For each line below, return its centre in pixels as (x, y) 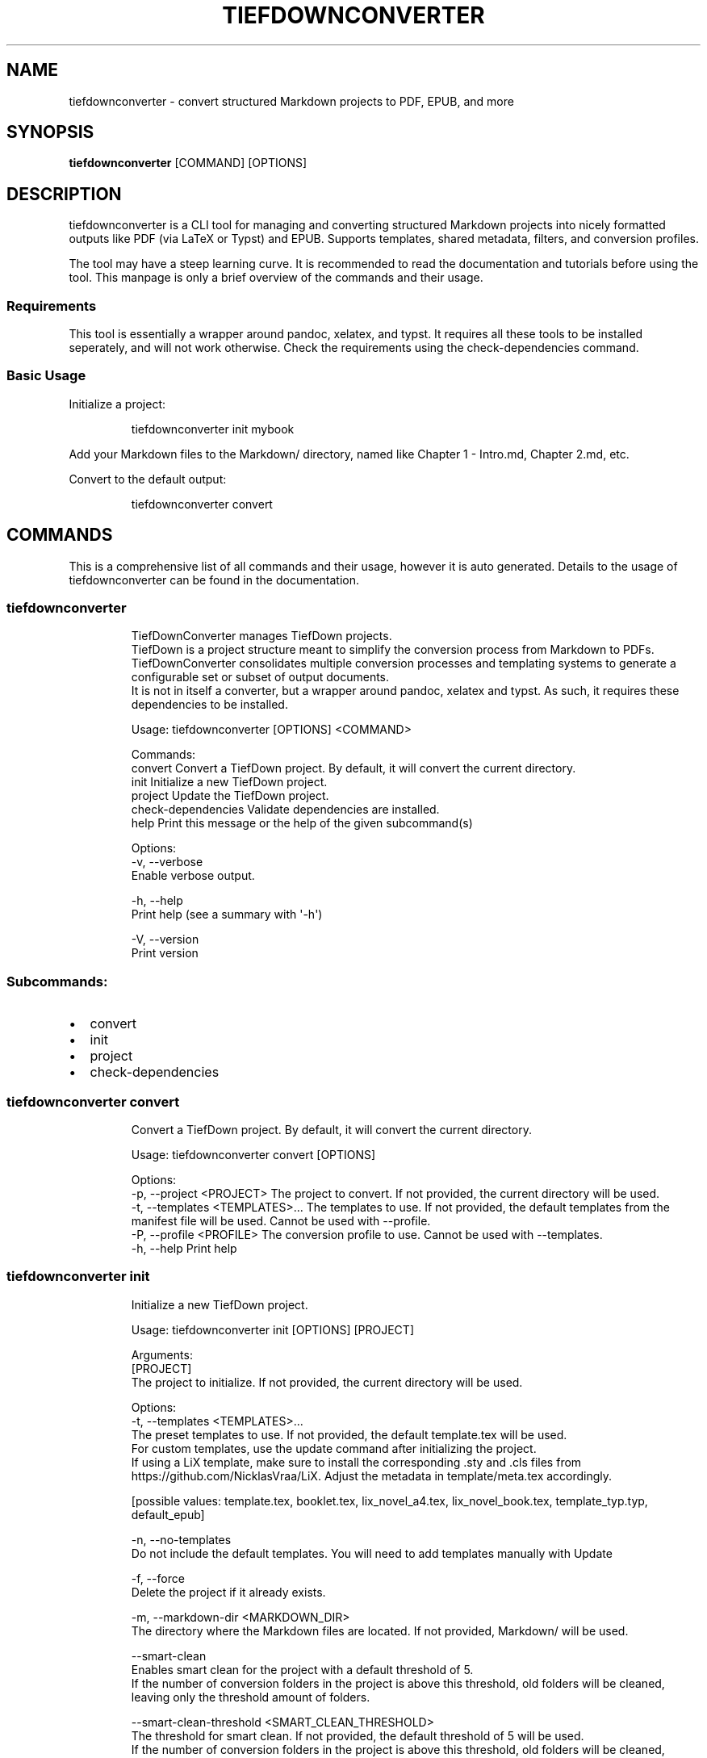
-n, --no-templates (181, 1539)
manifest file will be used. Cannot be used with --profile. (281, 1220)
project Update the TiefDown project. (230, 796)
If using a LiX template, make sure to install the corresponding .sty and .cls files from (356, 1462)
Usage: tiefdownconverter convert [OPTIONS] (253, 1154)
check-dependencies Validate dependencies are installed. (285, 810)
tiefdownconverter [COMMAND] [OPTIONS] (188, 163)
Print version (165, 953)
